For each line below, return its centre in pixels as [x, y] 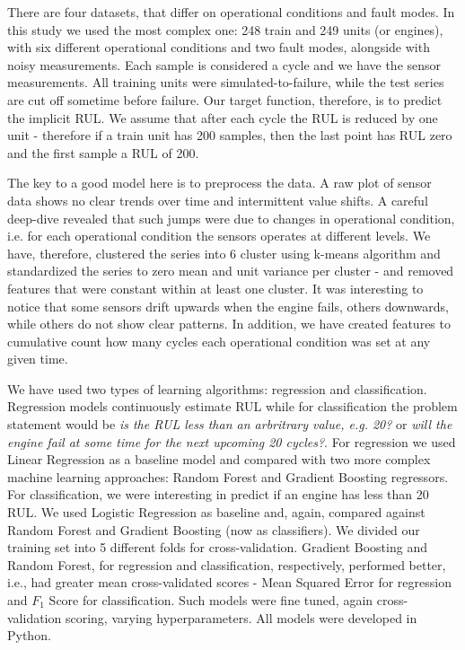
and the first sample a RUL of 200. [103, 152]
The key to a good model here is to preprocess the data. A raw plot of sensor [219, 183]
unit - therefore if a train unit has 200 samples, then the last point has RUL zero [230, 135]
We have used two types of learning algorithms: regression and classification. [217, 388]
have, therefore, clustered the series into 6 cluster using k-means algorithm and [224, 253]
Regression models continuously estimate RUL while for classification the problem [232, 406]
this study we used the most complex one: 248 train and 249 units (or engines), [225, 29]
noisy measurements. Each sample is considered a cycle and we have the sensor [224, 64]
